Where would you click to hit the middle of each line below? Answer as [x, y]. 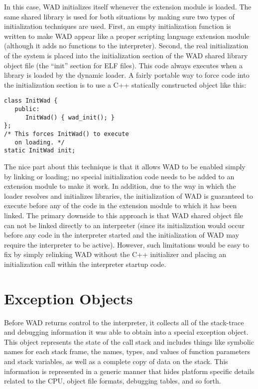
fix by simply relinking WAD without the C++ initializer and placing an [115, 254]
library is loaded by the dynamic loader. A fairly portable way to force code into [127, 75]
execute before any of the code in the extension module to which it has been [121, 205]
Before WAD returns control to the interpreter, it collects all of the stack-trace [124, 322]
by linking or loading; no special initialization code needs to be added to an [119, 176]
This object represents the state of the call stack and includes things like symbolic [129, 341]
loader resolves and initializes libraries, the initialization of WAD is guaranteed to [129, 195]
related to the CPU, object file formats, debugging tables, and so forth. [113, 381]
